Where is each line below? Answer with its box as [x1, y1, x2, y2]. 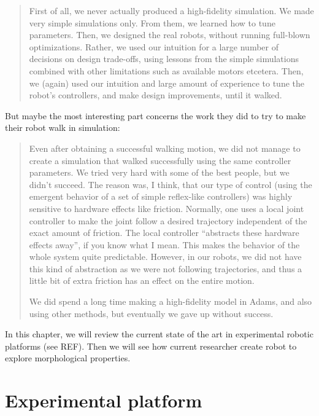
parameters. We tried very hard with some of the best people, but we [29, 166, 290, 179]
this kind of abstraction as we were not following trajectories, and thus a [29, 262, 302, 275]
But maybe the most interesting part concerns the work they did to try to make [5, 109, 306, 122]
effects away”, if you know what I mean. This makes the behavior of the [29, 238, 300, 251]
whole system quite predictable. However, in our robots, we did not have [29, 250, 302, 263]
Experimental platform [5, 388, 202, 413]
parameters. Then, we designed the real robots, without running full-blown [29, 28, 310, 41]
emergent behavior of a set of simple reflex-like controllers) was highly [29, 190, 293, 203]
